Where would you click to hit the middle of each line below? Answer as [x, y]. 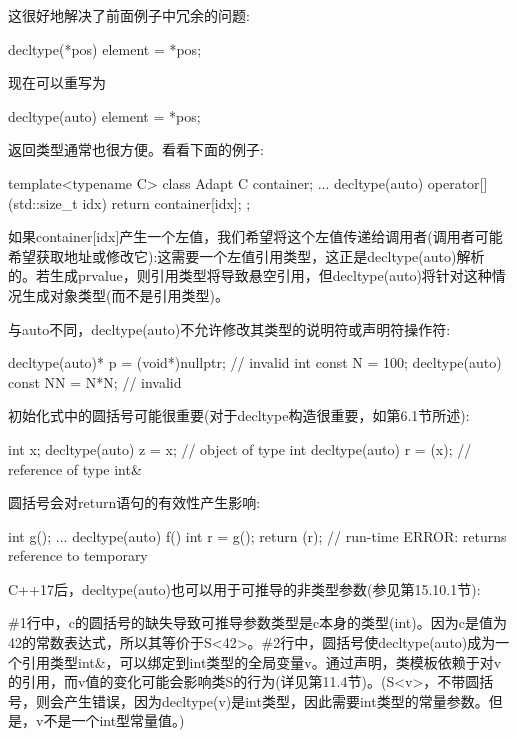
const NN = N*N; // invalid [95, 381]
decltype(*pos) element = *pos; [105, 48]
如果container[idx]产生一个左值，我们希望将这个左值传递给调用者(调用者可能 [255, 236]
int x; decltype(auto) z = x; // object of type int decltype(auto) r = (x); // [240, 448]
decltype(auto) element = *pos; [104, 115]
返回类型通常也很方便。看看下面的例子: [136, 149]
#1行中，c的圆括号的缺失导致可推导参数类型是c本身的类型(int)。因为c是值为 [257, 622]
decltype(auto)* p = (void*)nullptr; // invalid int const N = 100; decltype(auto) [255, 362]
